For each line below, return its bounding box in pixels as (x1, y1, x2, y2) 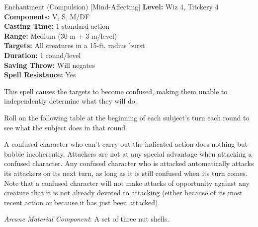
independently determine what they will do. (4, 96, 137, 106)
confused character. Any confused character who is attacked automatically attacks (4, 158, 254, 169)
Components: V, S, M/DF (4, 11, 90, 21)
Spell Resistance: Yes (4, 69, 76, 80)
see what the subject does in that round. (4, 122, 127, 132)
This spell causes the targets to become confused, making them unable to (4, 86, 228, 96)
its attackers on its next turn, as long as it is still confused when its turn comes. (4, 168, 248, 178)
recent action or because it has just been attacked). (4, 197, 160, 207)
